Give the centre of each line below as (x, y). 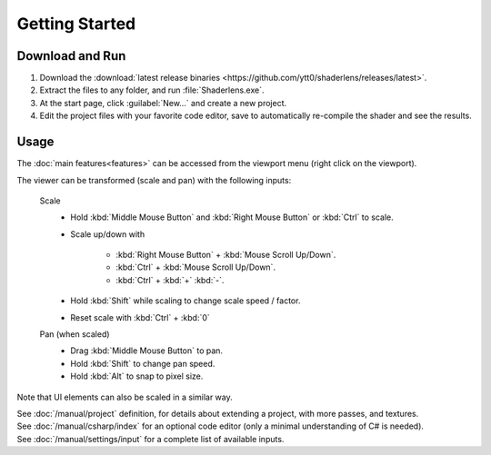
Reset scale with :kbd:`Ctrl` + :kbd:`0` (140, 317)
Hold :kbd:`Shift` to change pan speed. (143, 363)
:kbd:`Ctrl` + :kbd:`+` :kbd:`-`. (170, 280)
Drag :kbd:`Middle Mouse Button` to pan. (146, 351)
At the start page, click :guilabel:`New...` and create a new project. (163, 103)
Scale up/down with (108, 234)
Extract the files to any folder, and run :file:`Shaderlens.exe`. (152, 90)
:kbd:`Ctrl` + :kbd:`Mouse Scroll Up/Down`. (196, 267)
